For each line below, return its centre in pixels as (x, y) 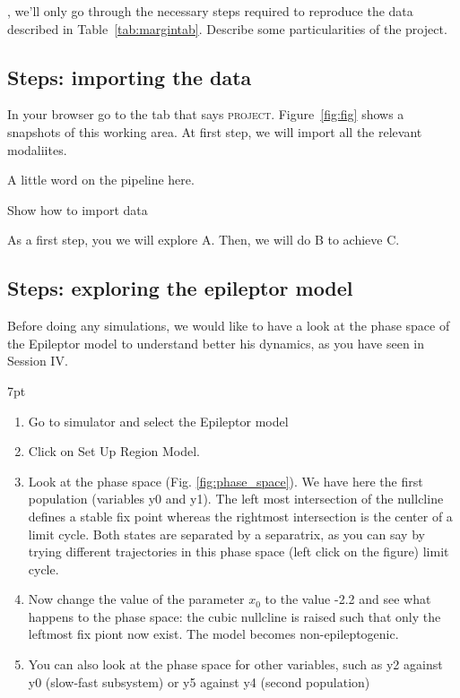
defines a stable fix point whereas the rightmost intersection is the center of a (240, 516)
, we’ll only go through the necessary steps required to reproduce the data (210, 11)
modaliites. (37, 149)
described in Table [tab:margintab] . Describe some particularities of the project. (227, 28)
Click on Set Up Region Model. (114, 451)
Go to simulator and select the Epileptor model (158, 421)
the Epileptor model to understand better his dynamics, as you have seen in (216, 343)
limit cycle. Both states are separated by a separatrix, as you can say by (226, 534)
